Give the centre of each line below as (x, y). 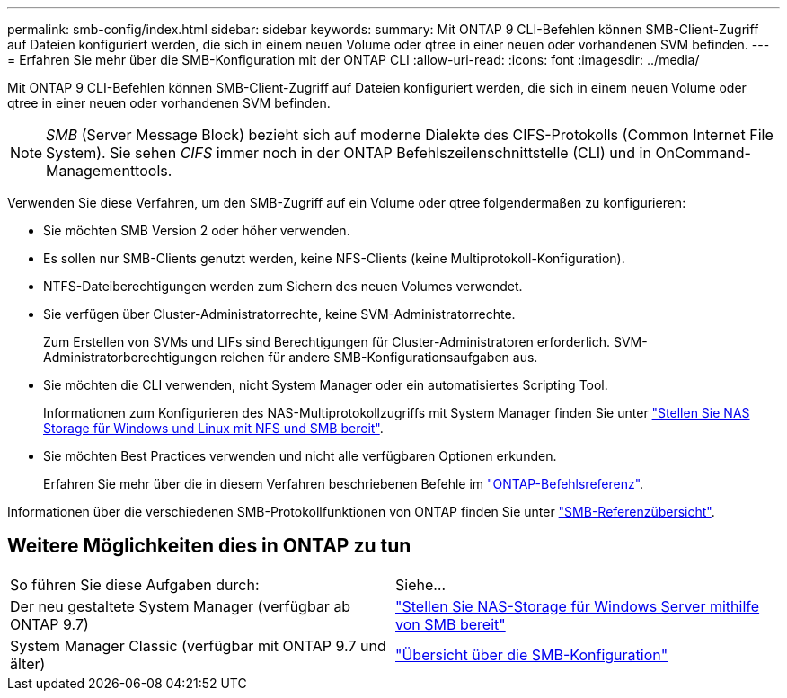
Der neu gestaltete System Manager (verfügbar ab (181, 606)
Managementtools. (109, 171)
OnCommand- (703, 153)
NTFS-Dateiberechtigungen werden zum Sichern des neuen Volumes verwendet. (283, 286)
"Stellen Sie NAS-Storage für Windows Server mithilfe (578, 606)
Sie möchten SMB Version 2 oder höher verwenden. (197, 230)
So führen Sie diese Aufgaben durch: (135, 584)
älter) (28, 663)
